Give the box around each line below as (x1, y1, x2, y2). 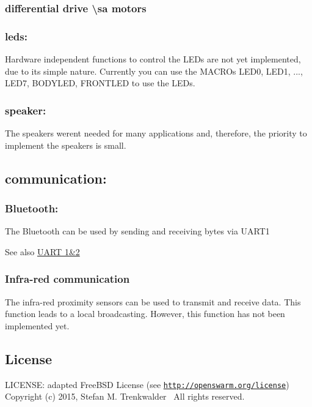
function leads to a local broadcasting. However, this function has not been (5, 307, 285, 320)
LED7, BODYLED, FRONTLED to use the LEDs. (5, 77, 195, 89)
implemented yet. (5, 319, 70, 332)
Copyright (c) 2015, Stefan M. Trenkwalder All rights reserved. (5, 390, 245, 403)
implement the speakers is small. (5, 138, 126, 151)
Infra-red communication (5, 271, 130, 286)
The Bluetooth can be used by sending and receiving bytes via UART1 (5, 225, 270, 237)
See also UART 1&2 (5, 245, 80, 258)
